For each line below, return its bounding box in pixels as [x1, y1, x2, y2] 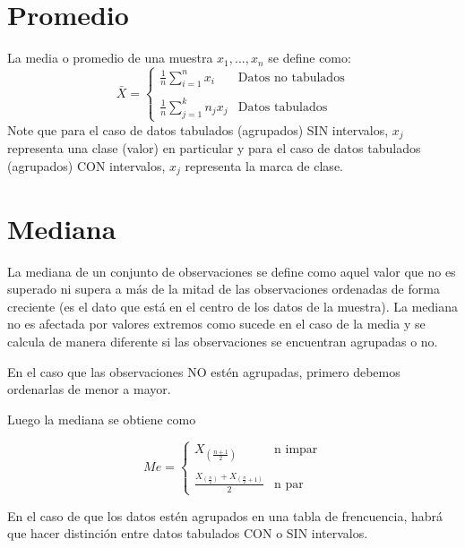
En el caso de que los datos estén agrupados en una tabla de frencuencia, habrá [7, 506, 443, 525]
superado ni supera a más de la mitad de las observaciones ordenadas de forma [7, 279, 440, 298]
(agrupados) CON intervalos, [7, 156, 166, 175]
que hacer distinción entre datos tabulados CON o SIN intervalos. [7, 524, 368, 543]
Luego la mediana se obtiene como [7, 409, 196, 428]
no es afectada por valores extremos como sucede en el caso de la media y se [7, 314, 426, 333]
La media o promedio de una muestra [7, 48, 213, 67]
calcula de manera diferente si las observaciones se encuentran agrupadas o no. [7, 331, 438, 350]
